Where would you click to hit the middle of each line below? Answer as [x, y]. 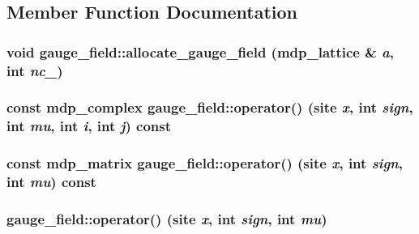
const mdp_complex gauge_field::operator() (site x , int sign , [210, 107]
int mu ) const [51, 182]
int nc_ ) [35, 70]
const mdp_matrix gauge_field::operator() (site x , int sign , [205, 163]
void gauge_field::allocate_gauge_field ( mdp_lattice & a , [200, 51]
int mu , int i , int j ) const [89, 126]
